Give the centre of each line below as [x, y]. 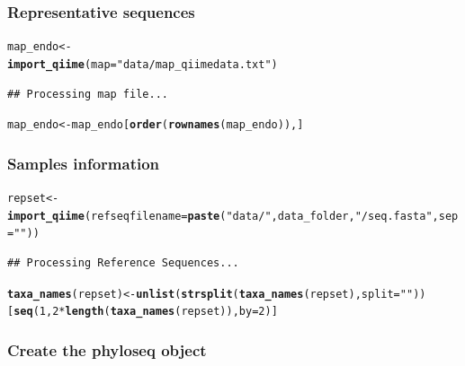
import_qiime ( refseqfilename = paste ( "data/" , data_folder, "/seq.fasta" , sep [233, 216]
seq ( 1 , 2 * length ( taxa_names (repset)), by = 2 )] [146, 312]
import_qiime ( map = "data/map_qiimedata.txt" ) [143, 64]
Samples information [84, 163]
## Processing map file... [88, 94]
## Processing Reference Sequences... [123, 262]
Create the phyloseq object [107, 349]
